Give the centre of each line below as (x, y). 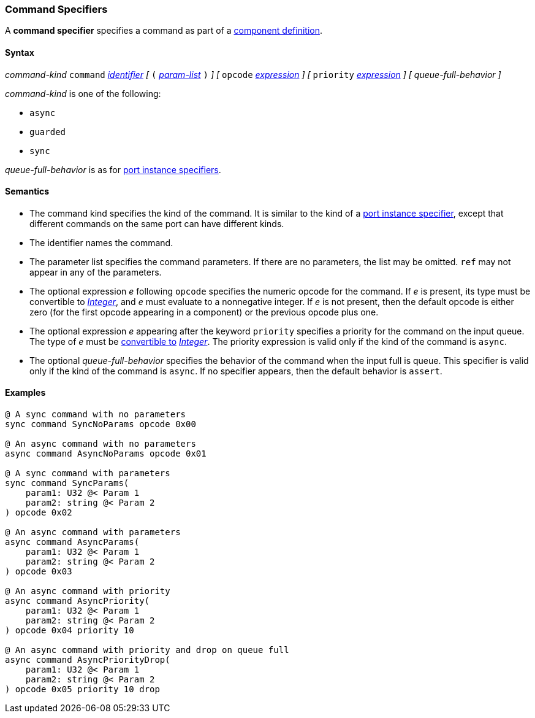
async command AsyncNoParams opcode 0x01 (106, 454)
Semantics (27, 191)
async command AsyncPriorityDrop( (88, 660)
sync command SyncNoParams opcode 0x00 (101, 424)
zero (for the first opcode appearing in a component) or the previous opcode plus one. (204, 312)
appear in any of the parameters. (96, 272)
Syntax (20, 52)
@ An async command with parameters (93, 532)
